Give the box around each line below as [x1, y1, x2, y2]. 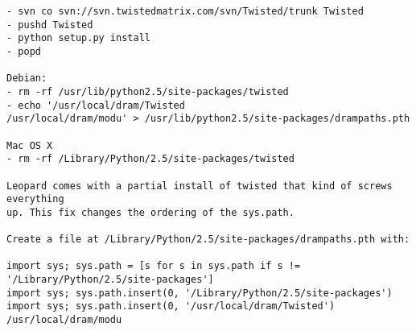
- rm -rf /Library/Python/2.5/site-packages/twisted [6, 153, 294, 165]
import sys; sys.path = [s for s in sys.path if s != [6, 260, 301, 272]
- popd [6, 45, 41, 57]
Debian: [6, 72, 47, 85]
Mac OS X [6, 139, 53, 151]
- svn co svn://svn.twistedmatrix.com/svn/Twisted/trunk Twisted [6, 6, 364, 17]
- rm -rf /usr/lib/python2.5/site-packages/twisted [6, 85, 289, 97]
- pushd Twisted [6, 19, 93, 31]
